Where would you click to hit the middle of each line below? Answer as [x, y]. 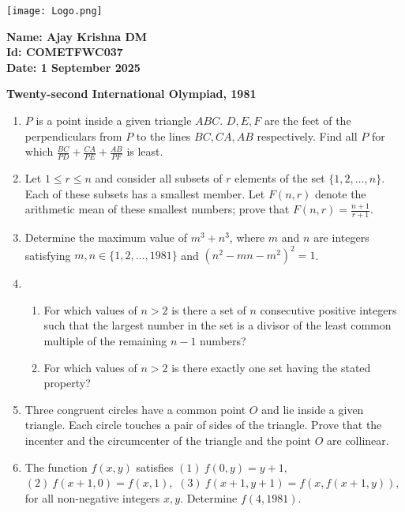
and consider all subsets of [159, 178]
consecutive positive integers [328, 309]
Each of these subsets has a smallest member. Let [145, 193]
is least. [145, 151]
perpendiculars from [73, 136]
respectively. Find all [307, 136]
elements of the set [280, 178]
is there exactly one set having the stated [271, 367]
